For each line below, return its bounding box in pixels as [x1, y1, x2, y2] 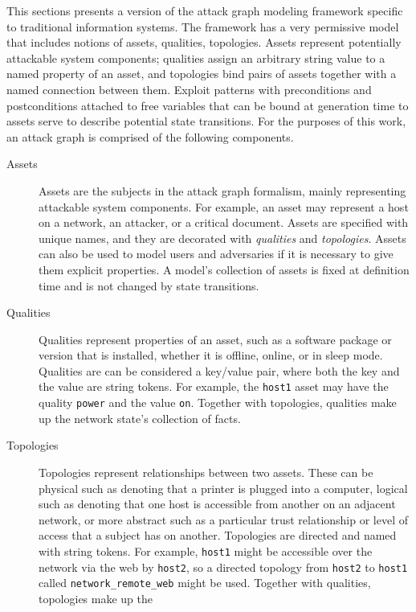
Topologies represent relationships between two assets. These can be [39, 463, 373, 480]
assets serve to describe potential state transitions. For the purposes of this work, [6, 113, 406, 129]
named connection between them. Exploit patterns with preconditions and [6, 80, 372, 97]
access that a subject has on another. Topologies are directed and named [39, 527, 397, 544]
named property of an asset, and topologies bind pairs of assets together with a [6, 65, 397, 82]
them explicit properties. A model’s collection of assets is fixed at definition [39, 261, 410, 277]
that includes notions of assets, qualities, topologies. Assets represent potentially [6, 34, 402, 51]
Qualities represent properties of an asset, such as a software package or [39, 331, 392, 347]
